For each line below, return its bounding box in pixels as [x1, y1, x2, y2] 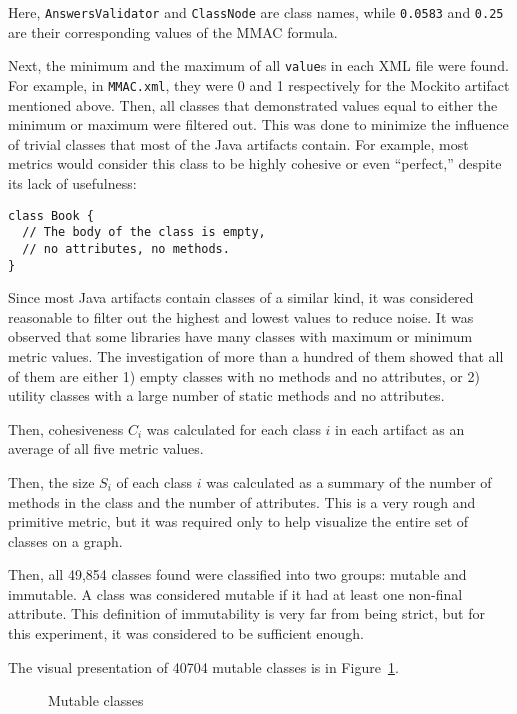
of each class [116, 471, 193, 492]
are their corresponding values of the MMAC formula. [8, 21, 338, 42]
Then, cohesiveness [8, 418, 124, 439]
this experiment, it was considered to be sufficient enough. [8, 623, 364, 644]
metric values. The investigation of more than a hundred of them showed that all [8, 345, 504, 366]
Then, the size [8, 471, 95, 492]
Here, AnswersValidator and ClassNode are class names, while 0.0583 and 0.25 [8, 2, 504, 22]
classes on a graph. [8, 530, 123, 551]
